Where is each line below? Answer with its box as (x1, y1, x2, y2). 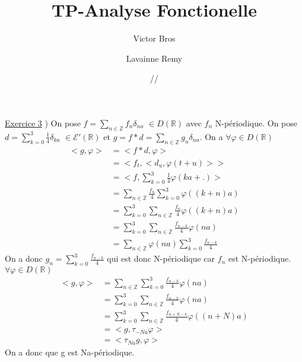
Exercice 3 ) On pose (5, 116, 81, 129)
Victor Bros (133, 32, 176, 45)
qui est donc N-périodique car (107, 252, 215, 265)
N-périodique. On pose (215, 116, 297, 129)
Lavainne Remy (126, 52, 183, 64)
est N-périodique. (228, 252, 291, 265)
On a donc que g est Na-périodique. (5, 346, 135, 358)
